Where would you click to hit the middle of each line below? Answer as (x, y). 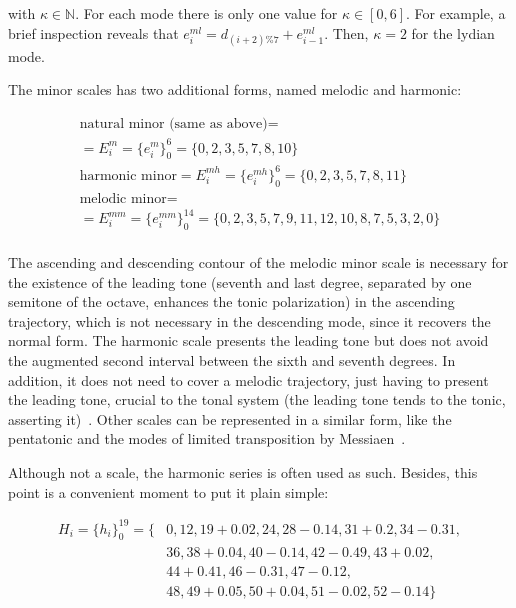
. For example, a (456, 13)
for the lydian (453, 32)
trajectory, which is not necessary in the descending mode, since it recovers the (249, 320)
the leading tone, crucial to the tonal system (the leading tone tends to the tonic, (257, 399)
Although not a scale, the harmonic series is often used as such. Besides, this (243, 471)
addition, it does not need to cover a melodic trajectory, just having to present (248, 379)
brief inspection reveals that (93, 32)
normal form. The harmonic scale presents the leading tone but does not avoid (248, 340)
